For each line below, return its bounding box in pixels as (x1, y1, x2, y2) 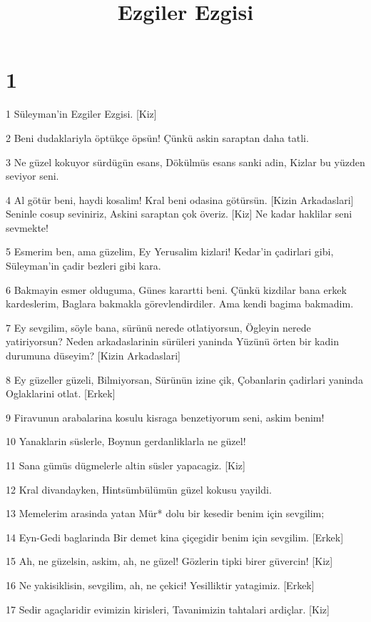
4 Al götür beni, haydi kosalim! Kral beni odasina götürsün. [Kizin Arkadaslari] (6, 192, 354, 207)
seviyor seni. (6, 168, 59, 183)
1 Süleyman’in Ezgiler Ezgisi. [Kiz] (6, 106, 157, 121)
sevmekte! (6, 220, 49, 235)
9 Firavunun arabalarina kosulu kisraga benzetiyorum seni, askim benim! (6, 409, 325, 424)
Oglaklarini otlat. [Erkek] (6, 386, 116, 401)
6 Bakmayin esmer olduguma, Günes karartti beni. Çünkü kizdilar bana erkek (6, 282, 347, 297)
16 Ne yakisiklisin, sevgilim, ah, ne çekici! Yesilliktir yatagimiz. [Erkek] (6, 577, 315, 592)
